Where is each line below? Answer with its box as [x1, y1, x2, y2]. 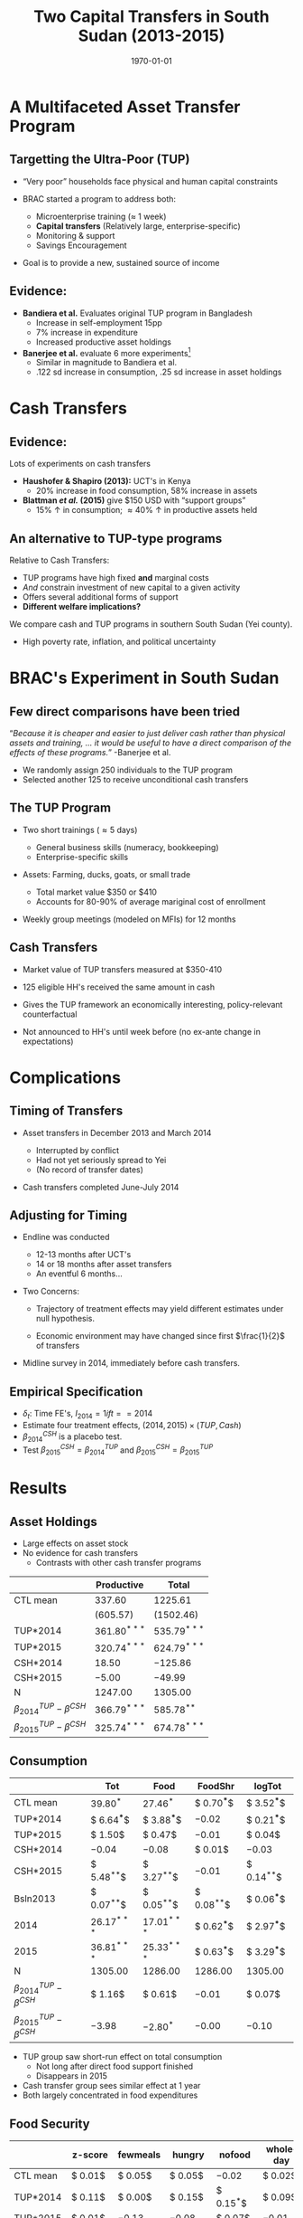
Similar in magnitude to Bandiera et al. [35, 357, 178, 368]
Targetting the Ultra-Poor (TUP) [9, 152, 190, 167]
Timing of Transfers [9, 1104, 124, 1119]
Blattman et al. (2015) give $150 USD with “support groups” [22, 495, 246, 506]
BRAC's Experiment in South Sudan [9, 668, 280, 688]
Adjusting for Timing [9, 1208, 128, 1223]
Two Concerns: [22, 1286, 79, 1297]
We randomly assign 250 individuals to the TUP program [22, 764, 233, 775]
